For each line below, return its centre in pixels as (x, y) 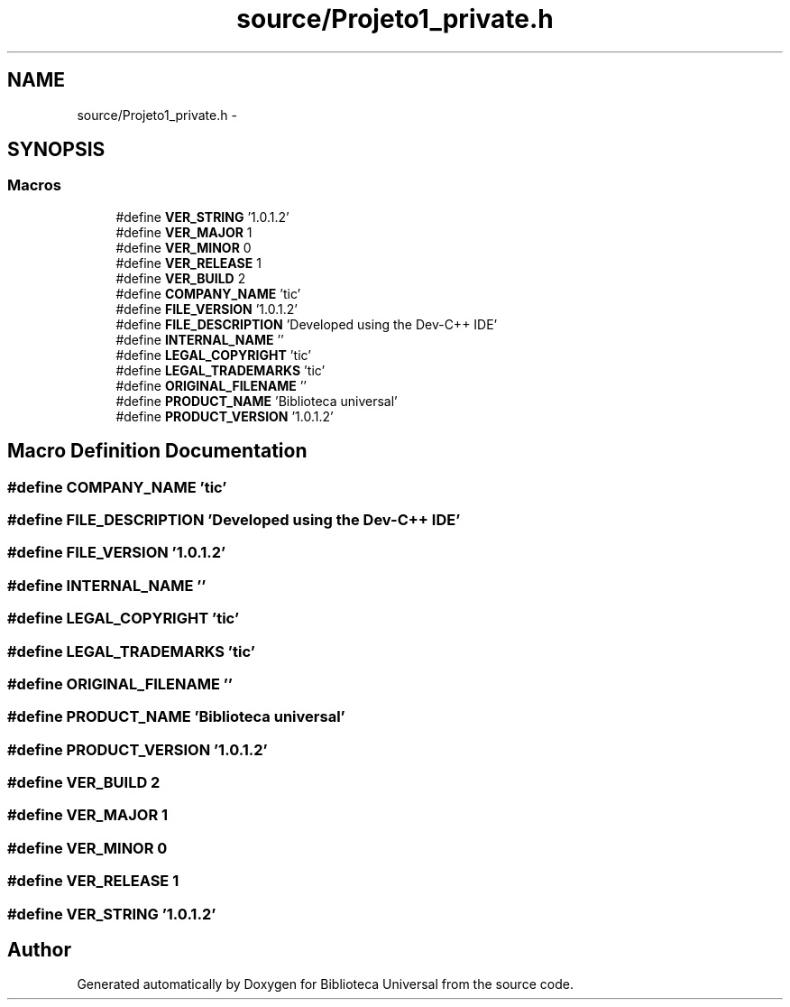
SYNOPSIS (56, 150)
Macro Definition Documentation (157, 451)
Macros (34, 185)
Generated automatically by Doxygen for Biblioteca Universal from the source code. (325, 984)
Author (39, 949)
